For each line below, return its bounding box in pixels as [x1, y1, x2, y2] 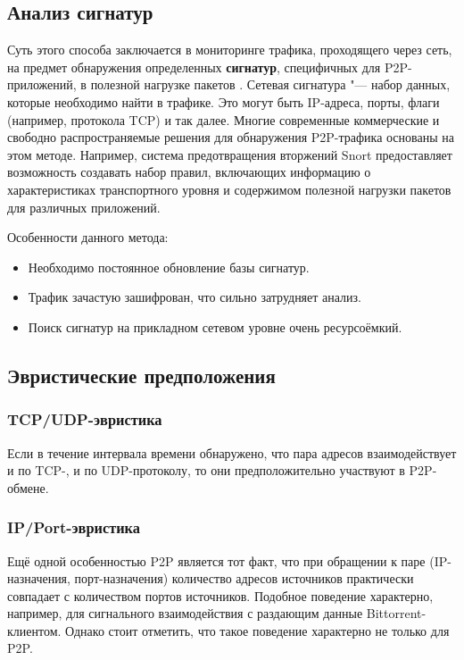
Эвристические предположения [7, 361, 276, 388]
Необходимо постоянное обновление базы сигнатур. [28, 257, 310, 276]
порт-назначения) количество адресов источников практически [74, 569, 414, 588]
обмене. [7, 478, 49, 497]
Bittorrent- [366, 604, 427, 622]
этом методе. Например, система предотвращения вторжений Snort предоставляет [7, 145, 452, 163]
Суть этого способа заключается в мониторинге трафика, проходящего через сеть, [7, 40, 452, 59]
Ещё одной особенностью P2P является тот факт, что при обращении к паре [7, 551, 426, 570]
